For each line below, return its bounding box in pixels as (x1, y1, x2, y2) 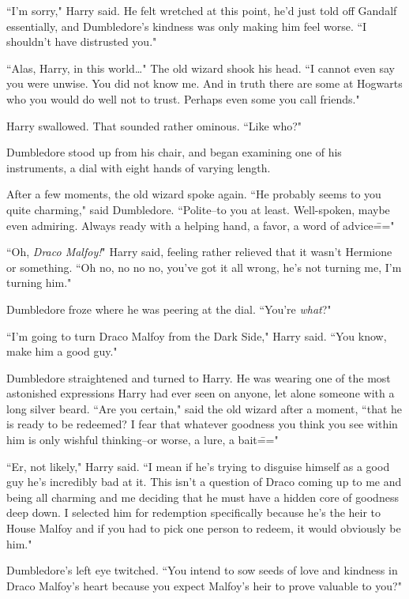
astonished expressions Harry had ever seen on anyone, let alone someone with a (6, 385, 395, 401)
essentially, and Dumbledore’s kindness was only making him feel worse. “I (6, 17, 367, 34)
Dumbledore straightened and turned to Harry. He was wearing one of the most (6, 369, 391, 386)
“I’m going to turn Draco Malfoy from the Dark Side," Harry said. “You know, (6, 327, 387, 344)
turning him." (6, 274, 72, 291)
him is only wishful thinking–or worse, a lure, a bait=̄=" (6, 431, 279, 448)
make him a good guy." (6, 343, 118, 360)
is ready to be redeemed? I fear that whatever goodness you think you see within (6, 416, 398, 432)
